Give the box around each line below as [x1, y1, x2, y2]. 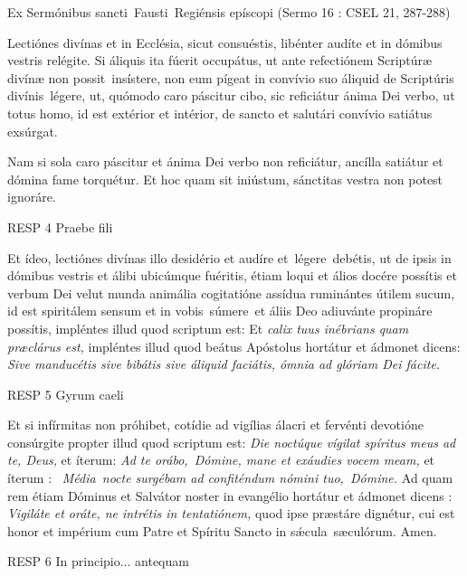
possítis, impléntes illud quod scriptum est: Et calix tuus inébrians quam [7, 318, 409, 337]
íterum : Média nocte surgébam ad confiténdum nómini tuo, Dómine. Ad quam [7, 468, 453, 487]
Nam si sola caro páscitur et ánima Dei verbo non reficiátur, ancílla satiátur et [7, 152, 443, 171]
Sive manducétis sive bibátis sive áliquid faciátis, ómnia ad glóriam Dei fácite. [7, 354, 441, 373]
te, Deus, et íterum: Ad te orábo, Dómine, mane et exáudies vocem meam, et [7, 450, 435, 469]
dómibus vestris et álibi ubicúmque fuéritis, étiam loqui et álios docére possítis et [7, 266, 457, 285]
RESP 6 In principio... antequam [7, 552, 189, 571]
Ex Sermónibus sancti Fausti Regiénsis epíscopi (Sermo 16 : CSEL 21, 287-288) [7, 3, 451, 21]
